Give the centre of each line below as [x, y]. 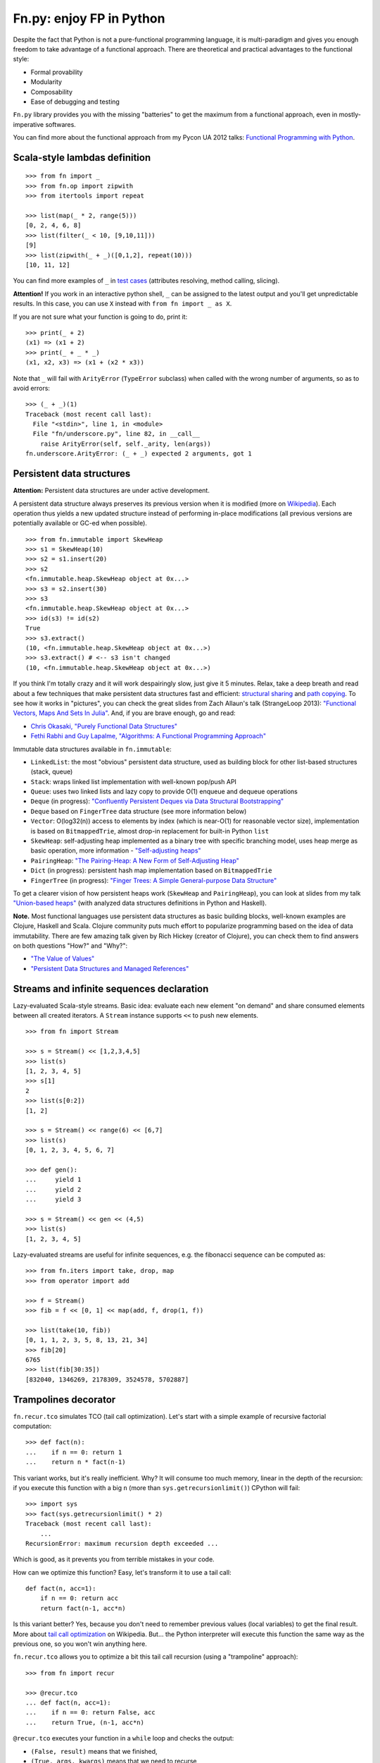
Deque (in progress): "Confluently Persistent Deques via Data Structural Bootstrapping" [157, 801]
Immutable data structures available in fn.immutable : [92, 749]
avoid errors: [32, 388]
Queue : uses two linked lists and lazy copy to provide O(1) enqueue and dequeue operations [164, 792]
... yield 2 [53, 1189]
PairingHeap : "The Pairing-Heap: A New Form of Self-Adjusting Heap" [135, 860]
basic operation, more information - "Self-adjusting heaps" [116, 850]
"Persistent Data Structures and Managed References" [110, 968]
